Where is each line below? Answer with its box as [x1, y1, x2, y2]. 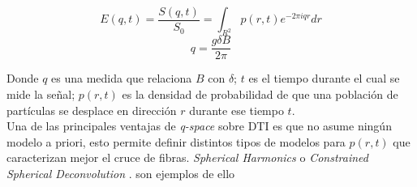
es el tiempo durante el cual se [248, 70, 400, 87]
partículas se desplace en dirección [6, 101, 177, 118]
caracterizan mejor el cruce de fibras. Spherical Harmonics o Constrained [6, 149, 368, 166]
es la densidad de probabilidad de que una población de [122, 85, 398, 102]
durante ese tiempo [189, 101, 284, 118]
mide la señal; [6, 85, 75, 102]
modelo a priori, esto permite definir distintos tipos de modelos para [6, 133, 346, 150]
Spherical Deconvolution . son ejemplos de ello [6, 164, 235, 181]
